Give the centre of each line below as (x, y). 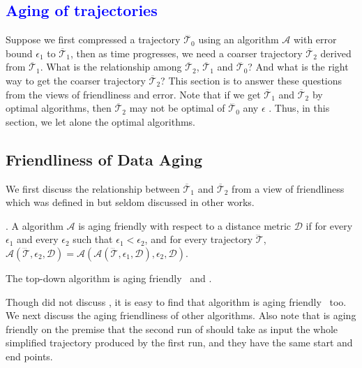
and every (38, 239)
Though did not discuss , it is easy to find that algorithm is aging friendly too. (176, 301)
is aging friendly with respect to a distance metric (185, 225)
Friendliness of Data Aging (104, 159)
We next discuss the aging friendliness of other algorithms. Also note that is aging (181, 315)
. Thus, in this (299, 108)
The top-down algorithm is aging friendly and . (109, 278)
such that (93, 239)
